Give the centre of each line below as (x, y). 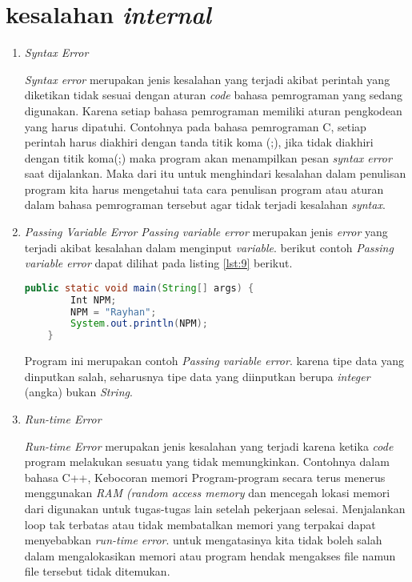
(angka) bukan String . (78, 392)
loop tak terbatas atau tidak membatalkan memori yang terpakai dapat (200, 524)
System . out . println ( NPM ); (139, 324)
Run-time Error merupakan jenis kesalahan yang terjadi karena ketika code (209, 446)
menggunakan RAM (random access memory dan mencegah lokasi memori (207, 493)
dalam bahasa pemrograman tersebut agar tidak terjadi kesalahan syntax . (205, 205)
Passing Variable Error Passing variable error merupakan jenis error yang (206, 232)
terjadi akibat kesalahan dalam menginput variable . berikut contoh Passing (209, 247)
